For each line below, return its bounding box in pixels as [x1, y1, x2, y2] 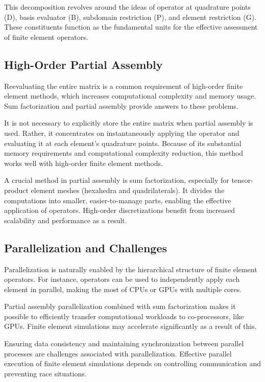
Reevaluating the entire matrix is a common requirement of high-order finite [4, 80, 243, 91]
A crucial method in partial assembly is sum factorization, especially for [4, 175, 229, 185]
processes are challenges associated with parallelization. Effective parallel [4, 348, 232, 359]
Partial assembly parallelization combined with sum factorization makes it [4, 301, 236, 312]
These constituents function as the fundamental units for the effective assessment [4, 21, 258, 32]
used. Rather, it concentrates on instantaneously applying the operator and [4, 127, 239, 138]
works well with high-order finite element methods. [4, 157, 163, 168]
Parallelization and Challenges [4, 240, 167, 255]
